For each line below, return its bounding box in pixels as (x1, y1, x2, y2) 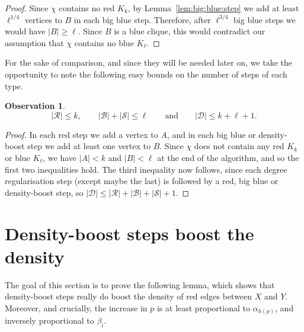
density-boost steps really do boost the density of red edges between (5, 290, 252, 302)
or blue (5, 151, 30, 163)
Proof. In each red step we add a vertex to (5, 128, 158, 140)
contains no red (59, 2, 115, 14)
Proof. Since (5, 2, 49, 14)
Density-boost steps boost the (5, 221, 254, 245)
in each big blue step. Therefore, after (73, 13, 211, 25)
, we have (43, 151, 77, 163)
